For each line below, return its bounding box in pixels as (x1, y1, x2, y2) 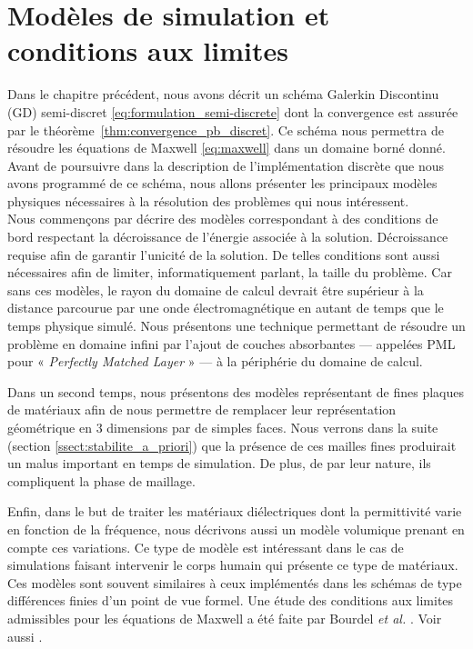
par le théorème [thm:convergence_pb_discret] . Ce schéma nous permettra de (7, 120, 444, 139)
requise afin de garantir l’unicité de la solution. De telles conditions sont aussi (7, 245, 440, 264)
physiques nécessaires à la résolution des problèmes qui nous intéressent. (7, 191, 409, 210)
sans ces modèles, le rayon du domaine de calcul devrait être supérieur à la (7, 280, 424, 299)
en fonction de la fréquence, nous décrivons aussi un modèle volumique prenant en (7, 519, 465, 538)
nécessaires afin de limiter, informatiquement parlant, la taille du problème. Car (7, 263, 452, 282)
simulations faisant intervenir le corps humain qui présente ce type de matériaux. (7, 555, 458, 574)
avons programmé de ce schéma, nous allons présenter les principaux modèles (7, 174, 438, 193)
